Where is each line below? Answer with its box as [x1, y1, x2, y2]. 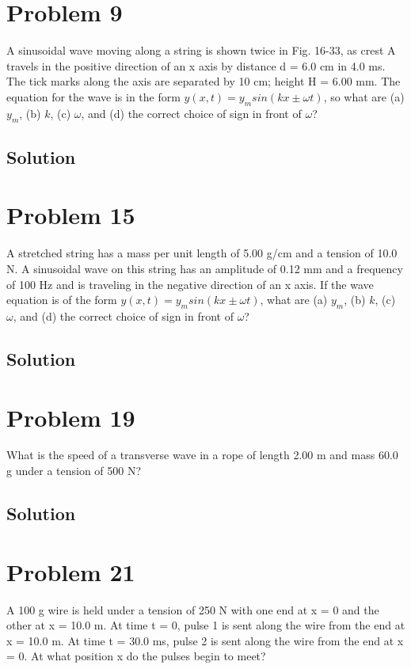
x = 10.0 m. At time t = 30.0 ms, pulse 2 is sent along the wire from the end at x [6, 632, 404, 648]
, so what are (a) [323, 88, 405, 105]
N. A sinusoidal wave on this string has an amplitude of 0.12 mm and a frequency [6, 260, 403, 276]
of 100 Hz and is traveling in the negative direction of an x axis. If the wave [6, 276, 374, 292]
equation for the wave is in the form [6, 88, 181, 105]
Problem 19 [6, 401, 135, 433]
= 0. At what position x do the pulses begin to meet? [6, 648, 266, 664]
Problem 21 [6, 555, 135, 587]
